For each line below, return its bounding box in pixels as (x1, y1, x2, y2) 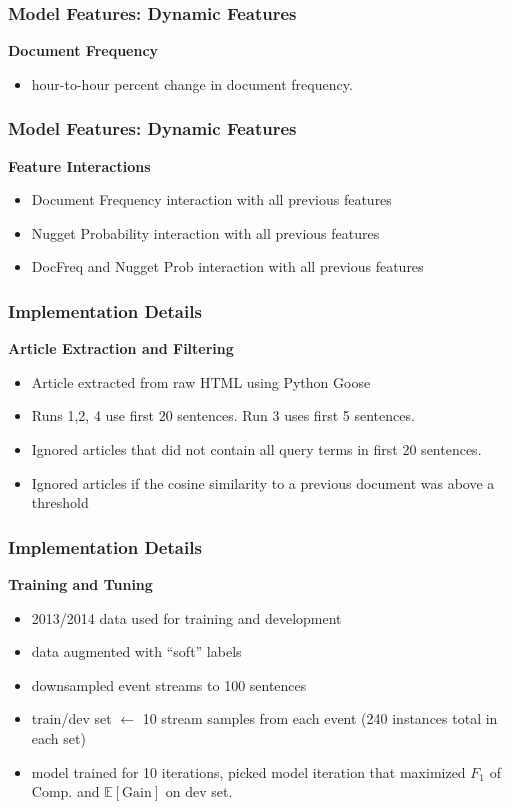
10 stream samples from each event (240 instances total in (142, 708, 498, 729)
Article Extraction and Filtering (8, 338, 234, 359)
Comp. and (31, 781, 100, 802)
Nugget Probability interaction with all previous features (31, 222, 380, 243)
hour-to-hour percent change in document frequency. (31, 73, 353, 94)
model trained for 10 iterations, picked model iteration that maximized (31, 761, 466, 782)
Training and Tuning (8, 574, 153, 594)
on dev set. (165, 781, 233, 802)
